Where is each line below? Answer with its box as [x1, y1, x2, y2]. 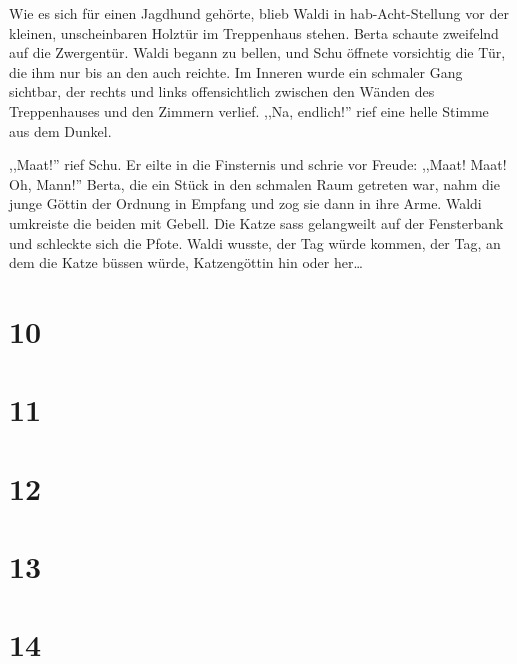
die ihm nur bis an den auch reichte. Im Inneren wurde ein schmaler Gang [9, 61, 463, 82]
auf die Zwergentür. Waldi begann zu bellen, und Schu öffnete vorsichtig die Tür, [9, 42, 506, 63]
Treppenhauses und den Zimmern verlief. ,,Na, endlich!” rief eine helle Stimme [9, 100, 489, 121]
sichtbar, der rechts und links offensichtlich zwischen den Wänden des [9, 81, 435, 102]
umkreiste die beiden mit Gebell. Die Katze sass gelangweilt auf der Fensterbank [9, 212, 504, 233]
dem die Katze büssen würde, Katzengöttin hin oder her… [9, 252, 363, 273]
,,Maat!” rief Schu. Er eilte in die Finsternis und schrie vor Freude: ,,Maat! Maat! [9, 154, 507, 175]
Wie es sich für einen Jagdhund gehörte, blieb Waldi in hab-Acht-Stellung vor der [9, 3, 509, 23]
